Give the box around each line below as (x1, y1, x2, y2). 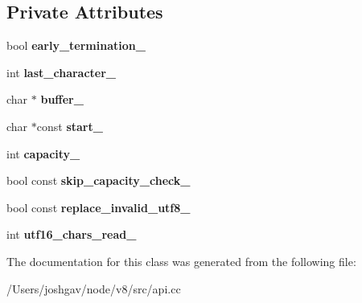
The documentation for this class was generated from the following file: (6, 252, 356, 269)
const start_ (36, 117, 103, 134)
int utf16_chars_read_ (6, 226, 137, 243)
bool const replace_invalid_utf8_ (6, 199, 191, 215)
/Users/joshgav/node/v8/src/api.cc (6, 280, 181, 297)
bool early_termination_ (6, 37, 146, 54)
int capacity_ (6, 145, 80, 162)
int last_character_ (6, 63, 117, 80)
